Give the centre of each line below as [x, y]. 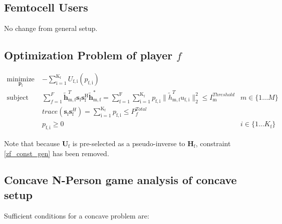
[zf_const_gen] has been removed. [57, 153]
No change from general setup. [51, 28]
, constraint [213, 143]
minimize [21, 80]
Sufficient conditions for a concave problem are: [77, 215]
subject [18, 98]
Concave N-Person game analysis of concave [120, 180]
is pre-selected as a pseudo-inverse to [129, 143]
